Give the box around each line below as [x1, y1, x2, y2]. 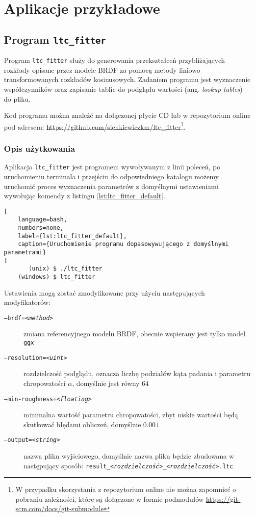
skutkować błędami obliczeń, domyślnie [24, 419, 141, 429]
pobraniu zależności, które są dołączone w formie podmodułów [15, 493, 204, 504]
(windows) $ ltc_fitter [18, 273, 96, 280]
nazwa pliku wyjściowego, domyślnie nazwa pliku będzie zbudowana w [24, 451, 234, 461]
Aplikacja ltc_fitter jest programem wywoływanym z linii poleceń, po [4, 162, 221, 172]
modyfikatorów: [4, 297, 51, 307]
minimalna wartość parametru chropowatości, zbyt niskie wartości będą [24, 409, 238, 420]
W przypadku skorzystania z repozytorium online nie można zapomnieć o [15, 484, 236, 494]
